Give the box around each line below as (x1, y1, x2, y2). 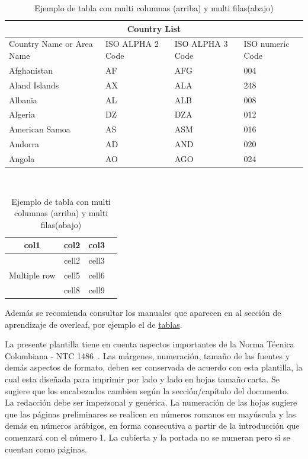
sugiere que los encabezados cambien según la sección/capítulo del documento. (5, 384, 289, 397)
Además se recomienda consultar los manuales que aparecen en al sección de (5, 306, 281, 319)
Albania (9, 93, 37, 106)
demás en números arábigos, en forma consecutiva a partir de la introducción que (5, 419, 300, 432)
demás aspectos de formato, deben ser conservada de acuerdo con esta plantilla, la (5, 361, 303, 373)
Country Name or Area (9, 37, 93, 50)
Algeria (9, 108, 35, 121)
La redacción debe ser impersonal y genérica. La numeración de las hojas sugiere (5, 396, 297, 409)
